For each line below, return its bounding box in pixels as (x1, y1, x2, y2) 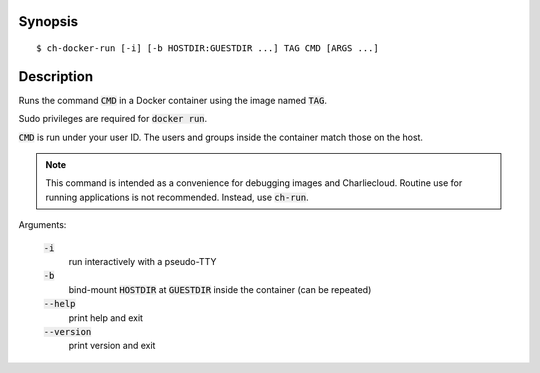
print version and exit (68, 340, 156, 352)
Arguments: (18, 219, 67, 231)
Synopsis (18, 13, 79, 30)
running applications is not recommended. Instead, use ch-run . (45, 191, 309, 203)
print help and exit (68, 311, 144, 324)
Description (18, 68, 94, 85)
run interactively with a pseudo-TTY (68, 256, 217, 268)
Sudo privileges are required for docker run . (18, 113, 208, 125)
